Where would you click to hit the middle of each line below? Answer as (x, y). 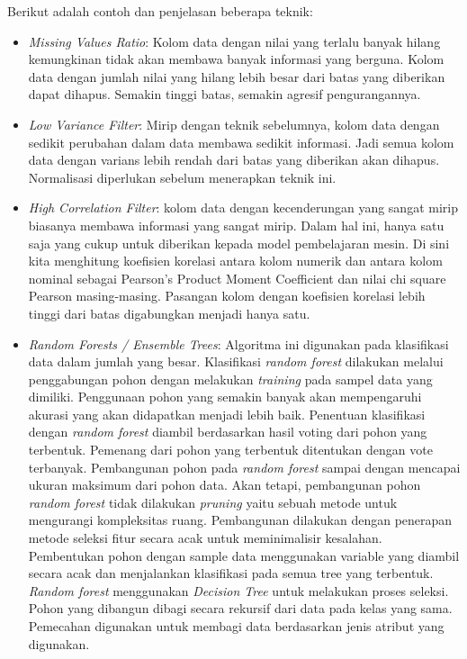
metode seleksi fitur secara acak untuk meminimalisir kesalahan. (205, 538)
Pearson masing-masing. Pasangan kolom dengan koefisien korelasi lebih (227, 296)
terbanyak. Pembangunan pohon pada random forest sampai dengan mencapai (244, 467)
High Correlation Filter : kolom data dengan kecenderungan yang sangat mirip (243, 208)
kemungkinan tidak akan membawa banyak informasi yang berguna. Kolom (236, 59)
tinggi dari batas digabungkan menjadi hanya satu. (169, 313)
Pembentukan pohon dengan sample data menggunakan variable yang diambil (244, 555)
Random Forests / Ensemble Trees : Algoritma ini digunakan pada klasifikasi (238, 343)
